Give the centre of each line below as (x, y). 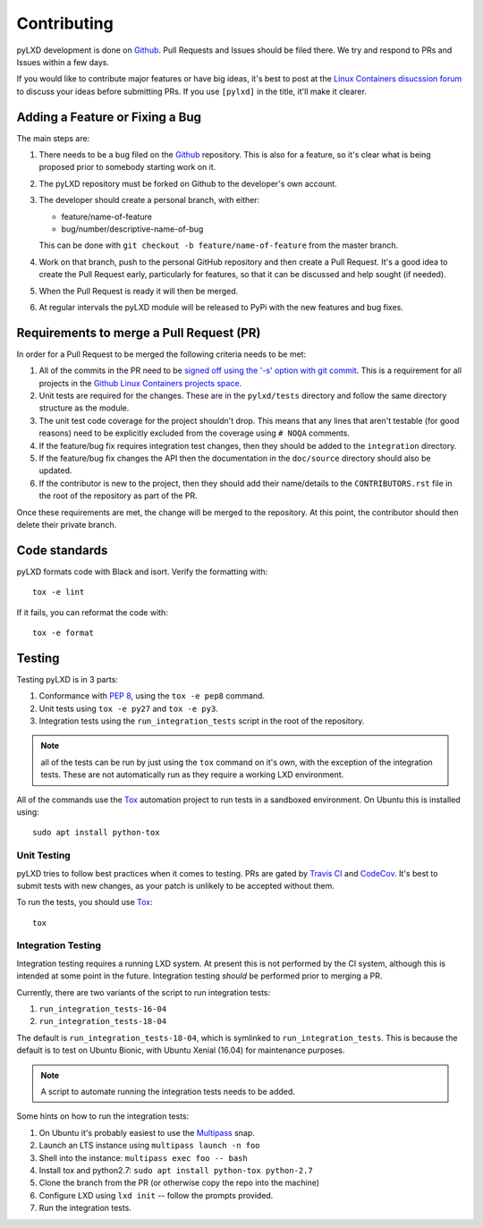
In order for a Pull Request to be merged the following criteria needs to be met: (161, 354)
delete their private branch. (67, 524)
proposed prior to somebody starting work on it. (127, 167)
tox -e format (63, 632)
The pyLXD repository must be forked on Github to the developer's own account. (188, 183)
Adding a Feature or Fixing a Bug (109, 117)
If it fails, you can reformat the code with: (93, 612)
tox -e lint (59, 592)
